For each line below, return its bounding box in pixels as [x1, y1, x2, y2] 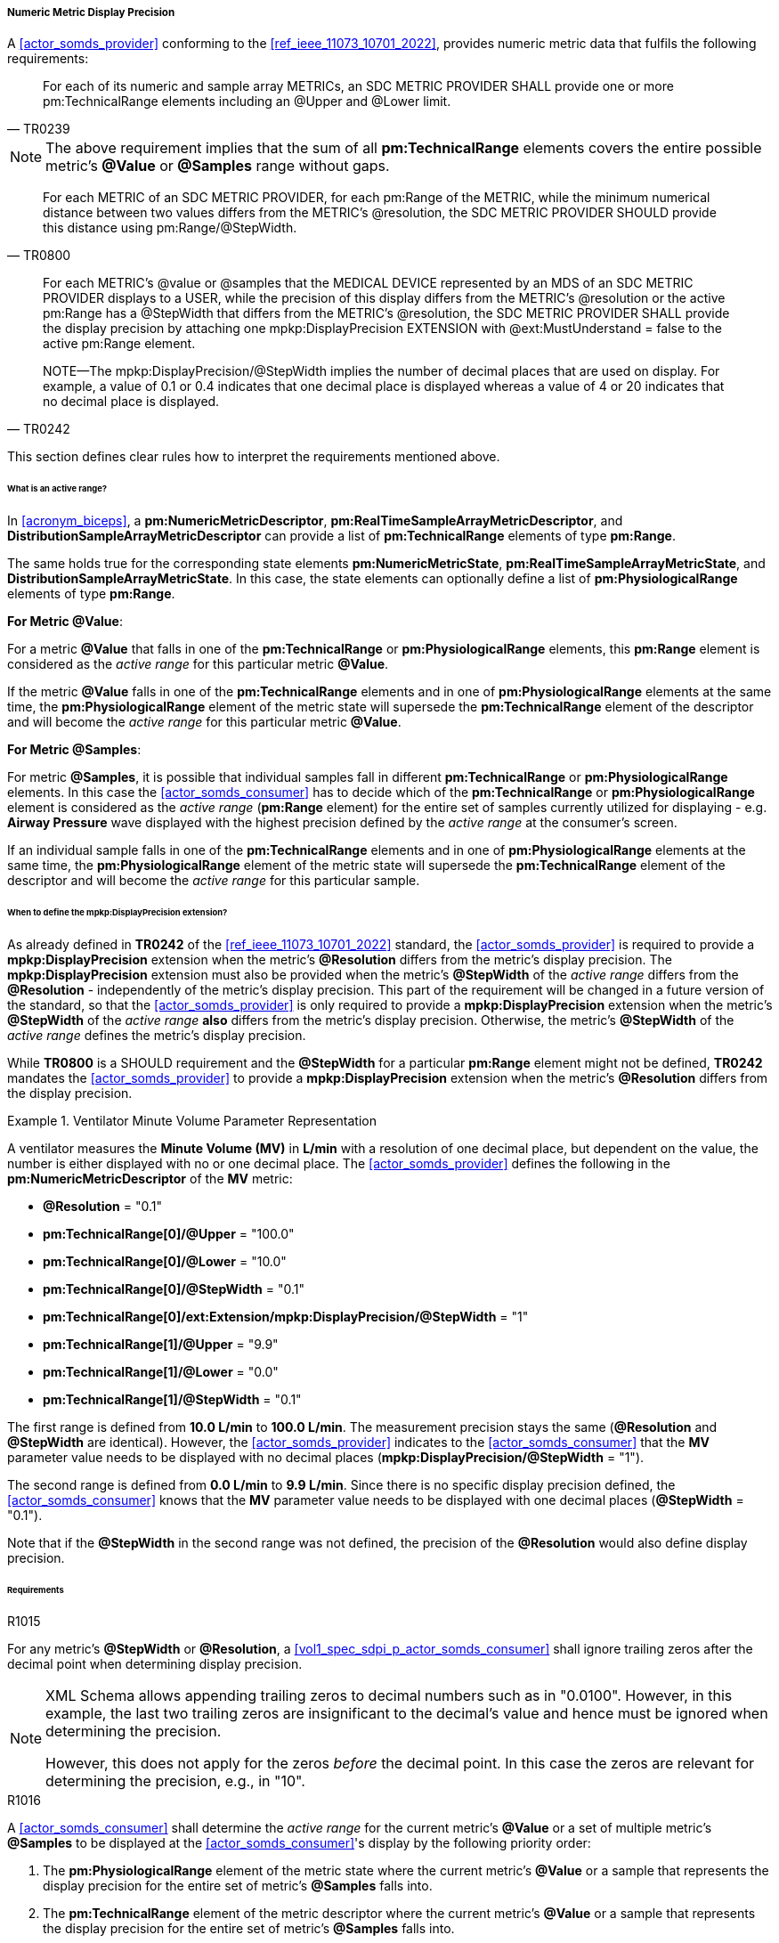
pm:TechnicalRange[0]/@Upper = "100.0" [43, 1225, 295, 1241]
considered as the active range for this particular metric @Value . [7, 656, 389, 672]
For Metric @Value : [7, 614, 123, 630]
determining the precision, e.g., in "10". [45, 1772, 305, 1791]
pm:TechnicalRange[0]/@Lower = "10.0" [43, 1253, 287, 1269]
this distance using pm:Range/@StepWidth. [43, 220, 297, 236]
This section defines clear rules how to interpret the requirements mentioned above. [7, 449, 500, 465]
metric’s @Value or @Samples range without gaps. [45, 157, 390, 175]
